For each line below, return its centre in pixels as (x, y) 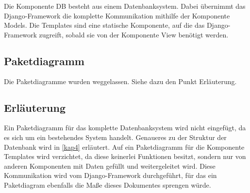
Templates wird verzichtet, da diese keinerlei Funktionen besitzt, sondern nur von (125, 156)
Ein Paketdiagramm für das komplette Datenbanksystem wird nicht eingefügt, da (125, 128)
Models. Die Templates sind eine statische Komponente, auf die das (104, 25)
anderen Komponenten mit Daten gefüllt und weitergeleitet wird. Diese (110, 166)
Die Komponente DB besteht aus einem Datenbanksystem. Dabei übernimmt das (125, 6)
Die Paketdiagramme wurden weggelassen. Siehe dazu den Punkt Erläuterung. (120, 81)
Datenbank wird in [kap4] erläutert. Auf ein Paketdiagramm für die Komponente (124, 147)
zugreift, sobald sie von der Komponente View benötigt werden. (134, 34)
